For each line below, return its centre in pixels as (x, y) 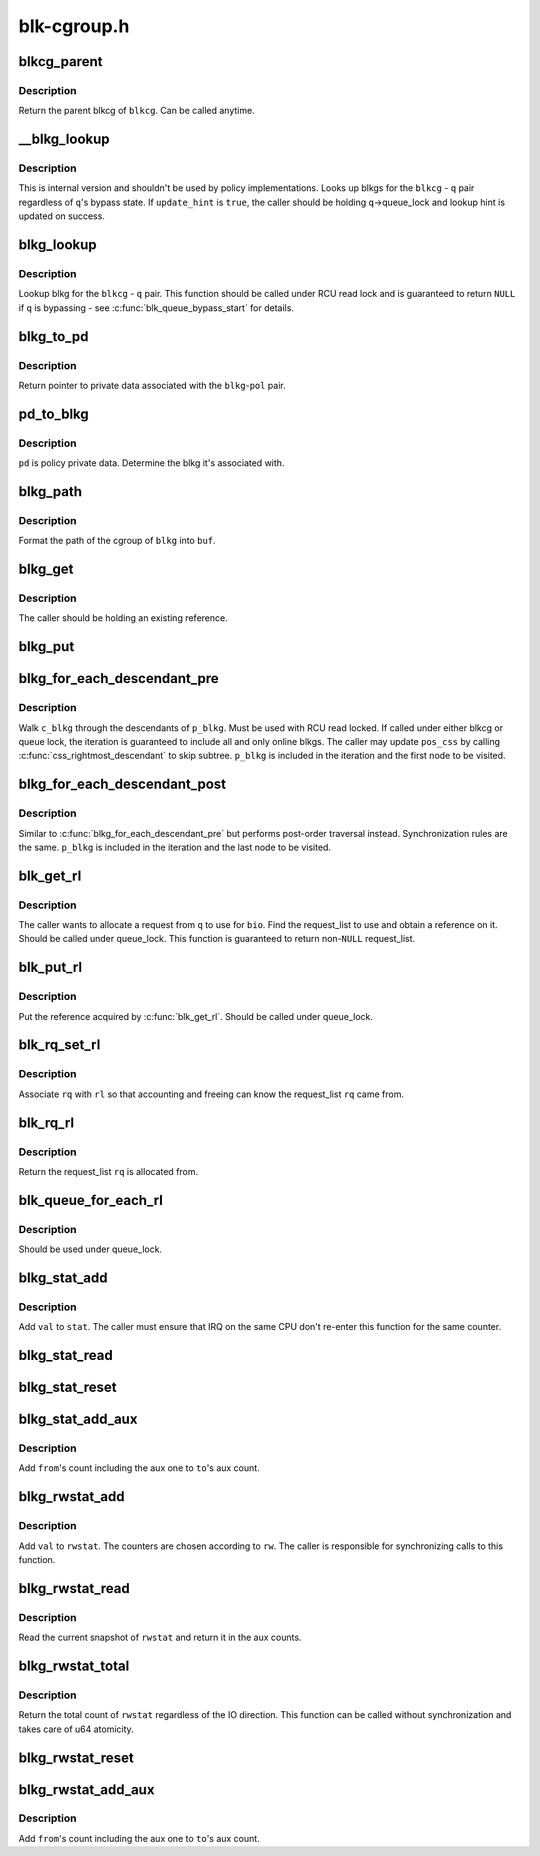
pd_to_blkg (53, 413)
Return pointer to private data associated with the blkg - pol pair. (152, 385)
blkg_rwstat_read (74, 1588)
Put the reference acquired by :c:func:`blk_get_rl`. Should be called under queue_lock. (196, 1016)
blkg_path (50, 491)
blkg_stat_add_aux (78, 1419)
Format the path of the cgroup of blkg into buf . (117, 541)
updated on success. (61, 216)
